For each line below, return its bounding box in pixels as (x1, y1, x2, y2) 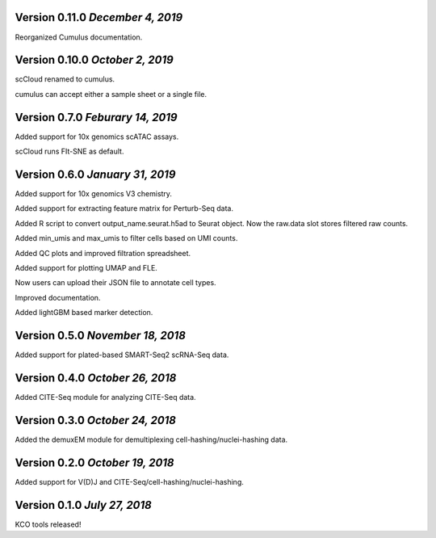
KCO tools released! (15, 519, 82, 529)
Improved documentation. (15, 292, 101, 302)
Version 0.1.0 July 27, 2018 (15, 498, 153, 512)
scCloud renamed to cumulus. (15, 74, 115, 84)
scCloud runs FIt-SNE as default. (15, 146, 124, 157)
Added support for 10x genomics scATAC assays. (15, 132, 179, 141)
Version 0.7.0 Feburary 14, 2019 (15, 110, 178, 124)
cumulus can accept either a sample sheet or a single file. (15, 89, 208, 99)
